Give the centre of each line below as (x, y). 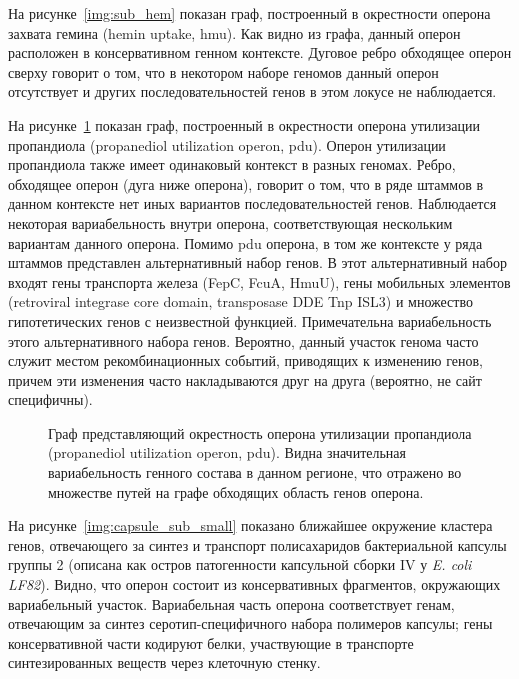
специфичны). (50, 399)
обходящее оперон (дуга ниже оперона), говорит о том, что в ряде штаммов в (246, 183)
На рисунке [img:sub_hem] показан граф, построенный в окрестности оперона (249, 13)
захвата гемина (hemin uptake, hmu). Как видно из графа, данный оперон (234, 32)
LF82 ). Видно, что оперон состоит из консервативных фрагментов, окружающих (254, 584)
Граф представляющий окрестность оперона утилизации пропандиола (260, 432)
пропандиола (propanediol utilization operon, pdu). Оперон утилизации (227, 144)
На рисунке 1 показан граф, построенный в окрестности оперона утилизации (244, 124)
